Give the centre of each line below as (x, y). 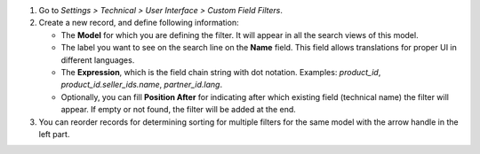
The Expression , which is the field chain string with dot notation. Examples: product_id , (221, 72)
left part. (54, 134)
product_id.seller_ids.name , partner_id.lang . (141, 85)
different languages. (98, 60)
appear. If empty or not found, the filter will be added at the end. (179, 110)
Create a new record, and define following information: (139, 23)
